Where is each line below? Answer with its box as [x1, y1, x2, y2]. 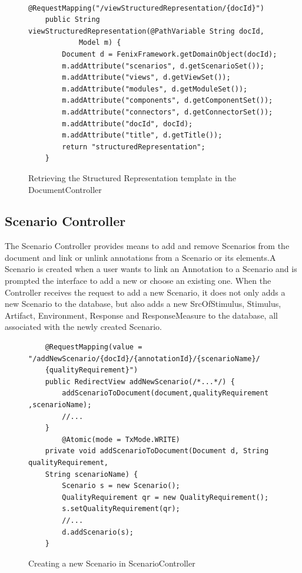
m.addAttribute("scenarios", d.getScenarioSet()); [62, 61, 264, 70]
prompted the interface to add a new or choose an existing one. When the [5, 274, 271, 287]
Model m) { [78, 38, 121, 47]
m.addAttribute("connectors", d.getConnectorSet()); [62, 107, 273, 116]
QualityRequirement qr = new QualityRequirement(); [62, 493, 269, 502]
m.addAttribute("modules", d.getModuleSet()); [62, 84, 248, 93]
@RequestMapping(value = [45, 343, 142, 352]
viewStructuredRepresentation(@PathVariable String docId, [28, 27, 264, 35]
